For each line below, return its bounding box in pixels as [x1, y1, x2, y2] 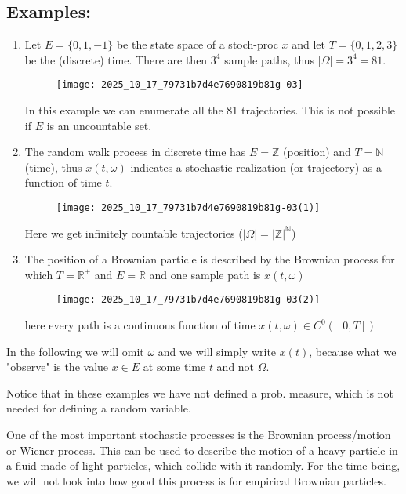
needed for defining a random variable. [6, 400, 191, 416]
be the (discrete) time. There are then [24, 51, 208, 67]
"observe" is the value [6, 358, 109, 375]
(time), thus [24, 158, 82, 175]
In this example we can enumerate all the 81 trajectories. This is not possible [24, 102, 396, 118]
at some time [143, 358, 206, 375]
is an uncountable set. [46, 117, 152, 133]
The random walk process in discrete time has [24, 143, 246, 160]
